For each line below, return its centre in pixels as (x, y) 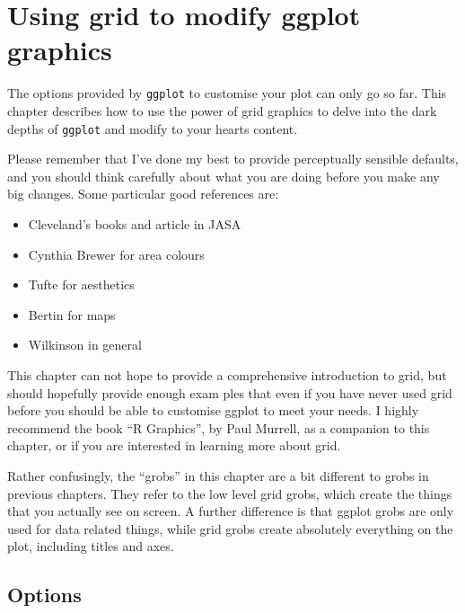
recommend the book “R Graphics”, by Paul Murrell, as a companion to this (219, 427)
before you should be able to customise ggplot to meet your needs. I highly (213, 410)
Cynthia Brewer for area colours (116, 254)
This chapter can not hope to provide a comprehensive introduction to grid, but (227, 374)
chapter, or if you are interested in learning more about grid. (174, 445)
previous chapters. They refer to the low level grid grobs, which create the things (230, 493)
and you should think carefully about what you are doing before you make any (224, 176)
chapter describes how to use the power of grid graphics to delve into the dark (222, 110)
